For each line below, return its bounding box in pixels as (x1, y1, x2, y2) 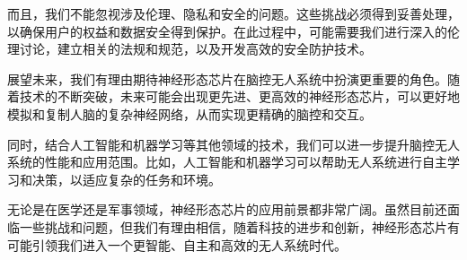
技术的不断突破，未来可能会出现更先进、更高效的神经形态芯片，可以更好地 (19, 87, 460, 106)
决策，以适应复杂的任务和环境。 (31, 169, 221, 188)
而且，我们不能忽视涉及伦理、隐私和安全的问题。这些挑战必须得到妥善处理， (7, 4, 460, 22)
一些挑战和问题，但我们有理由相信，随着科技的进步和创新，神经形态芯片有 (19, 217, 460, 236)
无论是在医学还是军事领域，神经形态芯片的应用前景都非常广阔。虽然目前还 (7, 200, 447, 219)
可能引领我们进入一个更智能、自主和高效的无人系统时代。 (7, 235, 347, 254)
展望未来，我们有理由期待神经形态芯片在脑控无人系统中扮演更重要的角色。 (7, 69, 447, 88)
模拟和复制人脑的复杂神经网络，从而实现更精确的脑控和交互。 (7, 104, 372, 123)
